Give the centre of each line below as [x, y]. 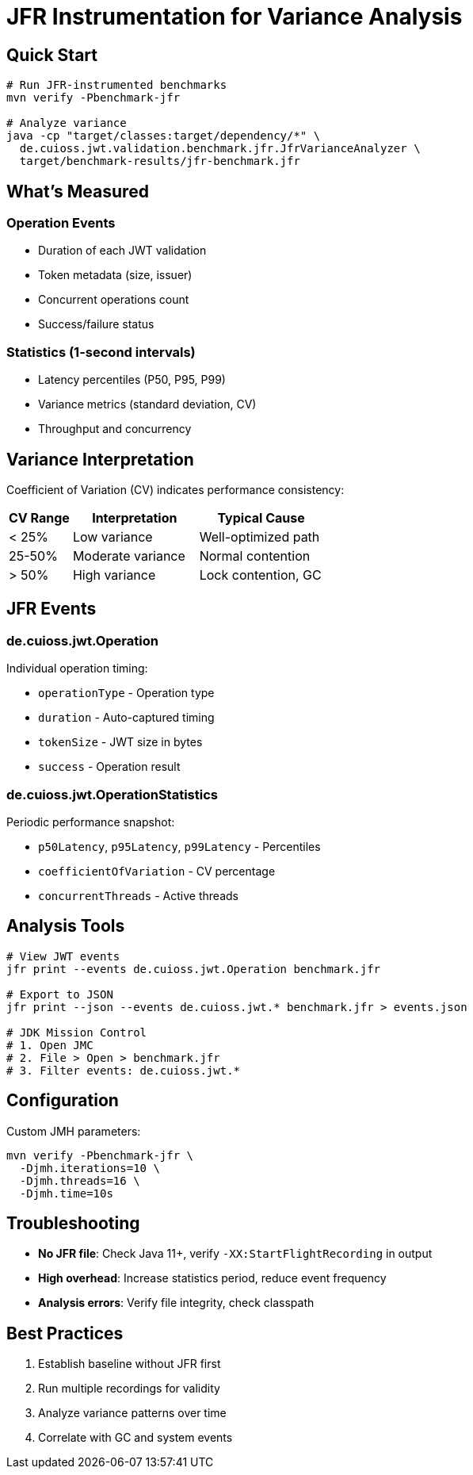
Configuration [63, 1101]
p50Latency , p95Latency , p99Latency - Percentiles [179, 846]
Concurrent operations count [114, 300]
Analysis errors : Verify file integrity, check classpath [176, 1303]
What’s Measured [78, 191]
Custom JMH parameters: [74, 1131]
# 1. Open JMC [50, 1045]
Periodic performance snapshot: [91, 822]
